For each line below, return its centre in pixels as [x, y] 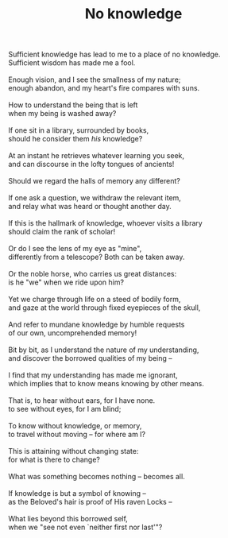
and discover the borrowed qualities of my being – [90, 358]
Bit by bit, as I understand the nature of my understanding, [104, 350]
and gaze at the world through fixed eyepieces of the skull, [104, 308]
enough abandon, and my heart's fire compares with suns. [104, 88]
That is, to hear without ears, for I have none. [82, 401]
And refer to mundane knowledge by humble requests [97, 325]
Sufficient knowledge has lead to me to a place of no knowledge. [114, 54]
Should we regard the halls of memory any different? [94, 181]
